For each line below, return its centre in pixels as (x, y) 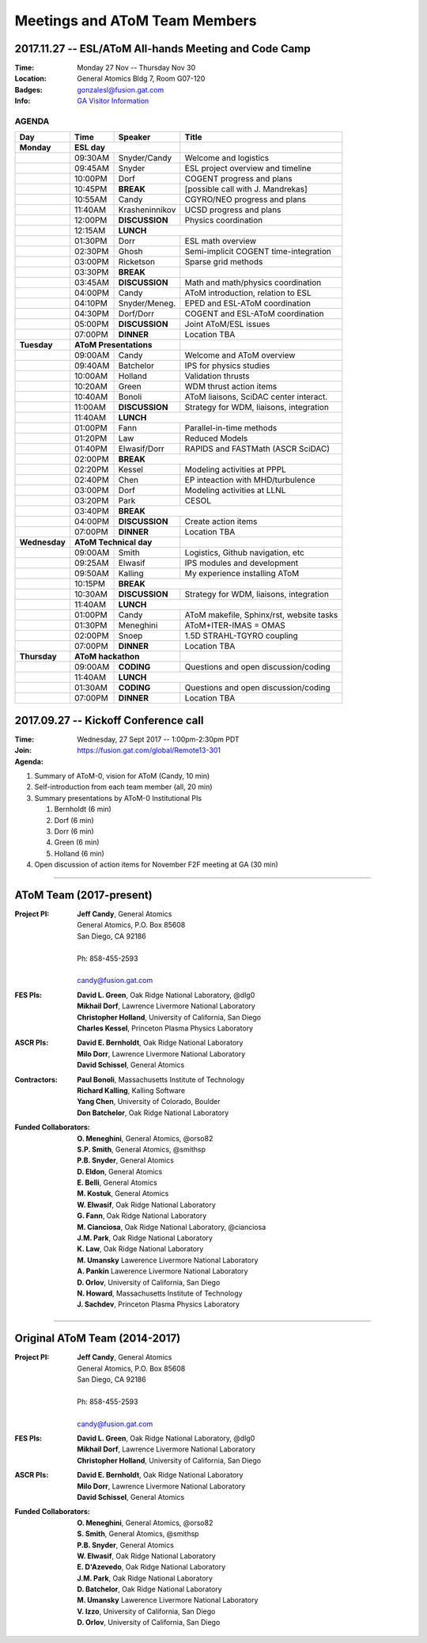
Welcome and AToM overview (240, 355)
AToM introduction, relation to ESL (248, 293)
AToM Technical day (113, 542)
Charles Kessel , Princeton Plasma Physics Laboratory (165, 1028)
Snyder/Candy (145, 158)
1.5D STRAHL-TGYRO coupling (241, 636)
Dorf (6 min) (74, 820)
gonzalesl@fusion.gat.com (121, 89)
